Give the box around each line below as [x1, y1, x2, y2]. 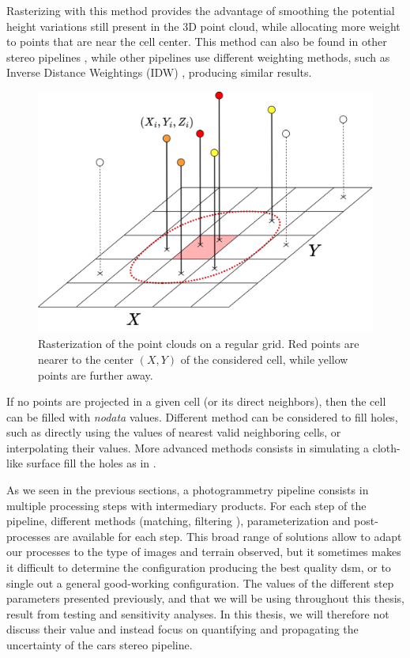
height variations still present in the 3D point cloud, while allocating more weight [6, 17, 401, 34]
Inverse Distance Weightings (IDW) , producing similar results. [6, 64, 312, 81]
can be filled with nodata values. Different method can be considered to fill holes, [6, 408, 398, 425]
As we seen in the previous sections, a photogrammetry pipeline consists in [6, 482, 369, 498]
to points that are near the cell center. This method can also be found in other [6, 33, 387, 50]
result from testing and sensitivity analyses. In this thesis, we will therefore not [6, 605, 389, 622]
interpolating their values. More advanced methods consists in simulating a [6, 439, 370, 456]
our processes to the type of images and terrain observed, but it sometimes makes [6, 543, 401, 560]
